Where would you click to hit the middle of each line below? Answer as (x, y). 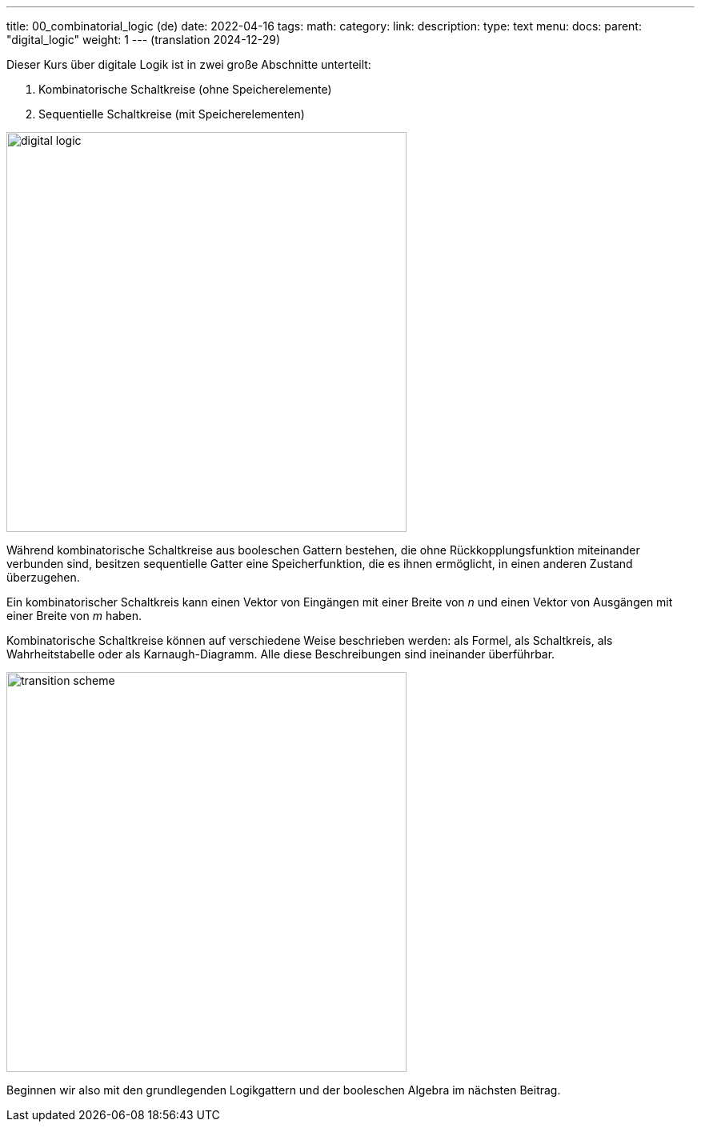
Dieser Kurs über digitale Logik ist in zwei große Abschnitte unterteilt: (189, 64)
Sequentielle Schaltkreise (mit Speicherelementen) (172, 114)
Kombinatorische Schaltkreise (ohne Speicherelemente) (185, 89)
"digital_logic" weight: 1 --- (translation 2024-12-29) (144, 40)
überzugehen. (43, 577)
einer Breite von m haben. (74, 616)
